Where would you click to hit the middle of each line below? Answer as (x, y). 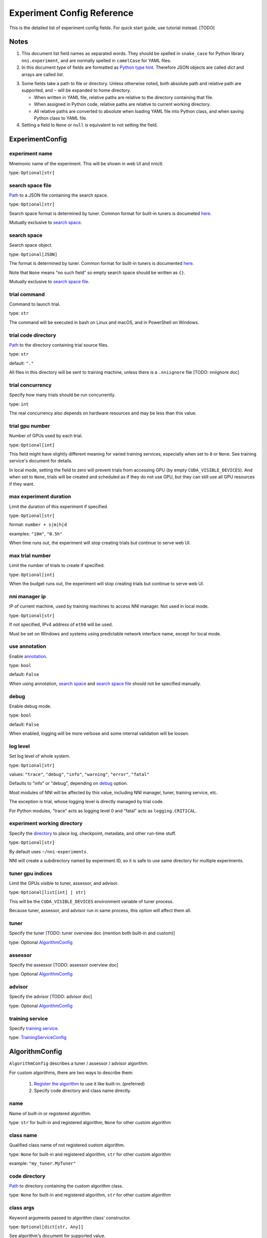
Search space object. (31, 245)
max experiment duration (40, 497)
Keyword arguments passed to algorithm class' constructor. (70, 1218)
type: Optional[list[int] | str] (48, 892)
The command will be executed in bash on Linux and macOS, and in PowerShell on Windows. (104, 322)
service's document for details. (41, 461)
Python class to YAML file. (61, 118)
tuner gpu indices (31, 873)
